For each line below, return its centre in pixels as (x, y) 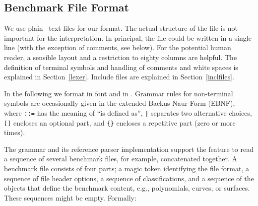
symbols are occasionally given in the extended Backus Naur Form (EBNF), (120, 103)
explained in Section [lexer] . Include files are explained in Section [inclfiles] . (119, 77)
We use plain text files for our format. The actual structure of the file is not (121, 28)
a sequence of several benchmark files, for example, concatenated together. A (121, 159)
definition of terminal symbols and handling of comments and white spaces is (121, 67)
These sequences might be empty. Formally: (70, 197)
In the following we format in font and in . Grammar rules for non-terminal (119, 93)
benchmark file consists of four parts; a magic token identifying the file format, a (127, 169)
